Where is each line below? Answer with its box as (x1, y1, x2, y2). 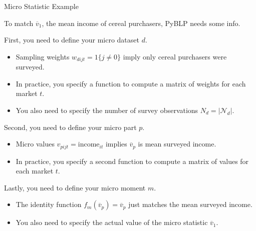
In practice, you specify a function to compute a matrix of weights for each (16, 78, 246, 88)
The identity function (16, 199, 82, 209)
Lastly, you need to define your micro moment (4, 182, 146, 192)
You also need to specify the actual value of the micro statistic (16, 217, 208, 227)
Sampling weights (16, 51, 70, 61)
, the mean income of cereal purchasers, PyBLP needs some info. (42, 17, 240, 28)
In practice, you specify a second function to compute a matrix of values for (16, 155, 249, 166)
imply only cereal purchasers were (123, 51, 227, 61)
